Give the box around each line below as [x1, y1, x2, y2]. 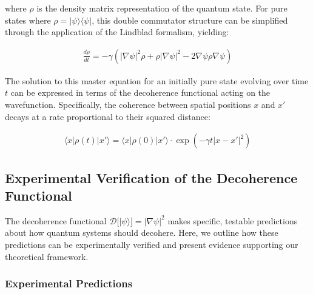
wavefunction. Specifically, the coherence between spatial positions [5, 98, 251, 110]
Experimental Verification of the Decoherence [5, 168, 298, 187]
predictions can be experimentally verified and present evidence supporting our [5, 238, 298, 250]
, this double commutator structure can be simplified [92, 13, 288, 26]
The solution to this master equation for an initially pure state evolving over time [5, 74, 309, 87]
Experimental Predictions [5, 276, 133, 291]
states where [5, 13, 51, 26]
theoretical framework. [5, 250, 89, 262]
